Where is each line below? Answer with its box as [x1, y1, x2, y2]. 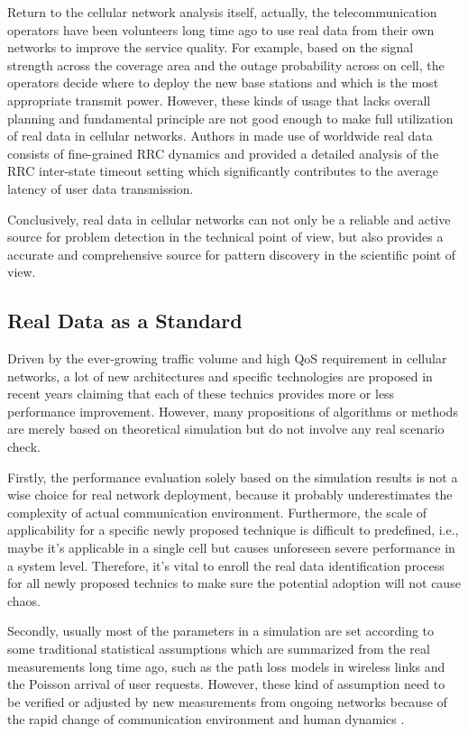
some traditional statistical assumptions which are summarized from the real [7, 639, 430, 658]
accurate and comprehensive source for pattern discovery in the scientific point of [7, 244, 456, 263]
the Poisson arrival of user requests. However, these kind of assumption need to [7, 674, 445, 693]
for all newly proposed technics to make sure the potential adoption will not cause [7, 573, 461, 592]
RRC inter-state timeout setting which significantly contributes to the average [7, 161, 438, 180]
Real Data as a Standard [7, 307, 243, 335]
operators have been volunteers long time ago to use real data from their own [7, 20, 435, 39]
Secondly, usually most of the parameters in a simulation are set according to [7, 621, 435, 640]
